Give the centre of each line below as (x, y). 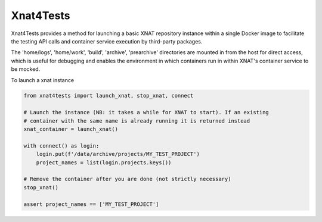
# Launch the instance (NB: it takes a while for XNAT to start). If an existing (146, 112)
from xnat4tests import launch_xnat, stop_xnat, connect (109, 96)
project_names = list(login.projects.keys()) (104, 162)
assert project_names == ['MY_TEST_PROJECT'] (91, 204)
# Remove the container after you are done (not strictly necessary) (127, 179)
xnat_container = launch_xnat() (71, 129)
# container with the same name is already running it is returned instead (137, 121)
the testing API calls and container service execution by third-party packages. (107, 41)
